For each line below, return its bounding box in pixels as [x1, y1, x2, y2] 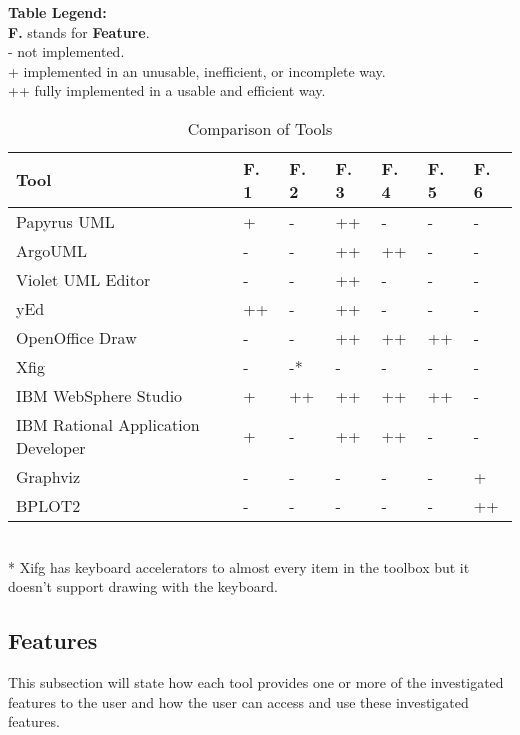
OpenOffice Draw [16, 325, 137, 349]
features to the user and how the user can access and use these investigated [8, 691, 469, 712]
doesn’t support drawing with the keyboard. [8, 576, 278, 597]
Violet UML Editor [16, 267, 151, 291]
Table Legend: [8, 2, 107, 22]
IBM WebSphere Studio [16, 383, 183, 407]
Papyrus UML [16, 209, 115, 233]
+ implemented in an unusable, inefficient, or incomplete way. [8, 60, 386, 81]
